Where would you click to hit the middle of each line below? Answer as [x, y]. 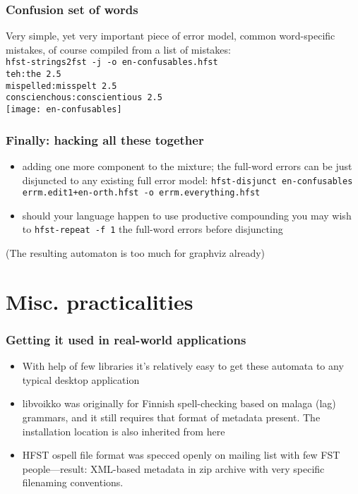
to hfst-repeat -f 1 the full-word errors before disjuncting [153, 229]
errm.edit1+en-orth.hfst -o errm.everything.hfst [141, 193]
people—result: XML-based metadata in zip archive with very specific [173, 468]
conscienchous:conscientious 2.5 [84, 98]
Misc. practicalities [100, 301]
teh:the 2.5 [34, 74]
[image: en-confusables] [64, 110]
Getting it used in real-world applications [126, 339]
